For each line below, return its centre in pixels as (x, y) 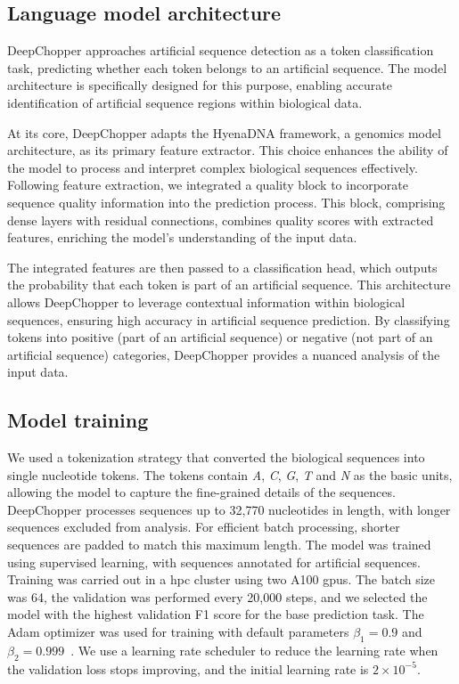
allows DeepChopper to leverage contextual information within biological (206, 301)
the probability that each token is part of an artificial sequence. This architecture (229, 285)
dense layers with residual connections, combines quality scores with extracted (221, 220)
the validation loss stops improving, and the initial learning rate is (188, 668)
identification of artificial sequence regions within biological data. (185, 102)
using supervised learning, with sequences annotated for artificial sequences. (214, 562)
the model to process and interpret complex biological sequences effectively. (213, 167)
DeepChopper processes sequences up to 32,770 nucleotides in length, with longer (229, 509)
